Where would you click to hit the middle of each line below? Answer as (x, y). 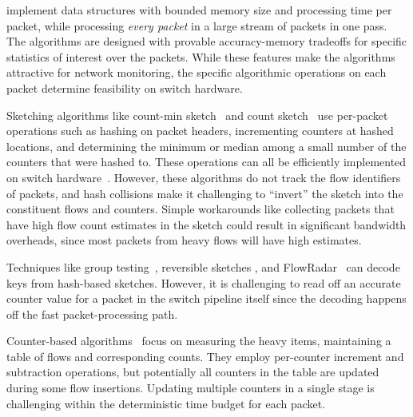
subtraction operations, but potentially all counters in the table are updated (193, 372)
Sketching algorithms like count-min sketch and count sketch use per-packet (197, 115)
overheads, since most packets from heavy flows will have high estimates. (184, 240)
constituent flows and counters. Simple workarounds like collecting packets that (201, 209)
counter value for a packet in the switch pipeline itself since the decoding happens (206, 298)
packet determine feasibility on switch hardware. (125, 87)
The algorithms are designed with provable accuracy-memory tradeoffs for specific (207, 41)
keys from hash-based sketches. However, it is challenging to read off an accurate (204, 282)
